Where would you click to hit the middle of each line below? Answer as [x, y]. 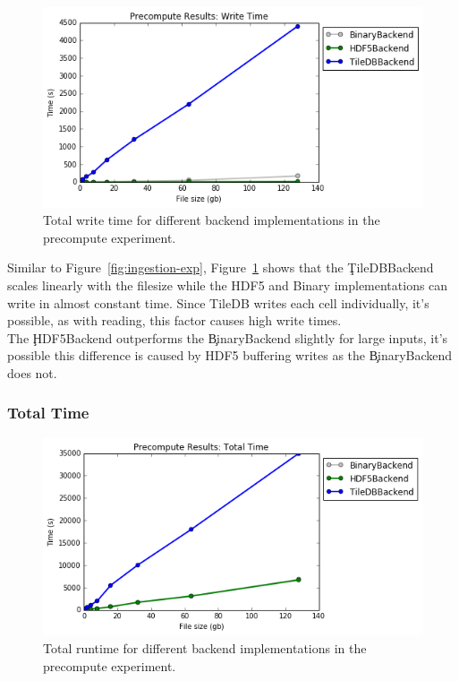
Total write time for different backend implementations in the [212, 220]
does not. [32, 372]
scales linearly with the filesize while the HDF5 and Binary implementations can [228, 284]
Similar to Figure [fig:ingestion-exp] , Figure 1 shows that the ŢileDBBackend [221, 267]
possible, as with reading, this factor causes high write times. [174, 320]
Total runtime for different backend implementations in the [205, 647]
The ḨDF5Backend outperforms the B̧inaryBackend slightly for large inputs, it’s [228, 337]
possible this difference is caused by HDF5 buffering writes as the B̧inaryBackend [230, 355]
